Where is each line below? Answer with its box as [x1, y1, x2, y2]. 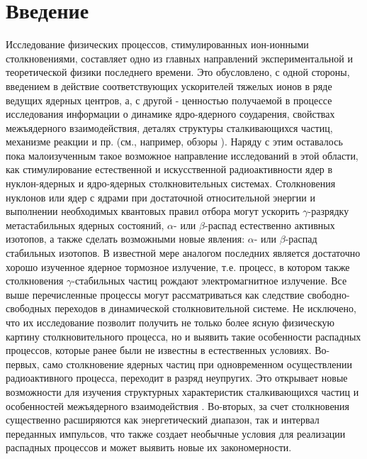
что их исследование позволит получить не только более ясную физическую [6, 315, 334, 329]
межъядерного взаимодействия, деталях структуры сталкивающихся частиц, [6, 120, 333, 135]
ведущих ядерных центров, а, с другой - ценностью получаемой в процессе [6, 92, 332, 107]
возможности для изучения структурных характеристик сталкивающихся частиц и [6, 384, 359, 399]
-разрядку [307, 204, 349, 219]
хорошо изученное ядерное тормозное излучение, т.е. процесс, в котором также [6, 259, 350, 274]
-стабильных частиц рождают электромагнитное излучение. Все [72, 273, 347, 288]
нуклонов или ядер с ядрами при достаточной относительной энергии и [6, 189, 315, 204]
